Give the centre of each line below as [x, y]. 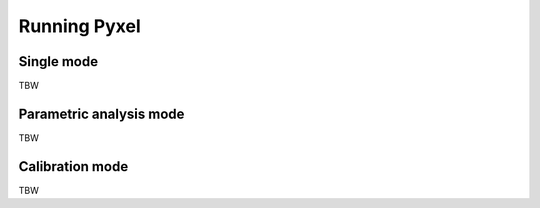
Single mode [58, 61]
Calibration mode [73, 166]
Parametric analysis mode [101, 113]
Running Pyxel [79, 26]
